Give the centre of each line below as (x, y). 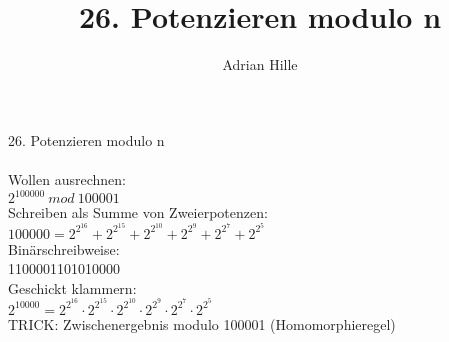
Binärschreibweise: (64, 248)
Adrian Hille (260, 64)
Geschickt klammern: (72, 287)
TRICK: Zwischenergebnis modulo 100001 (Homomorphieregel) (202, 323)
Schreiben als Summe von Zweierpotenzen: (138, 212)
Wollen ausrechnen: (67, 178)
